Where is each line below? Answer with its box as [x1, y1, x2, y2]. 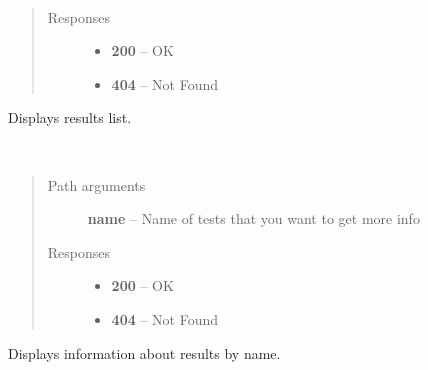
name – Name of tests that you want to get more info [87, 208, 420, 229]
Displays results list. [8, 107, 132, 128]
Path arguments [47, 174, 146, 195]
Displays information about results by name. [8, 342, 281, 363]
